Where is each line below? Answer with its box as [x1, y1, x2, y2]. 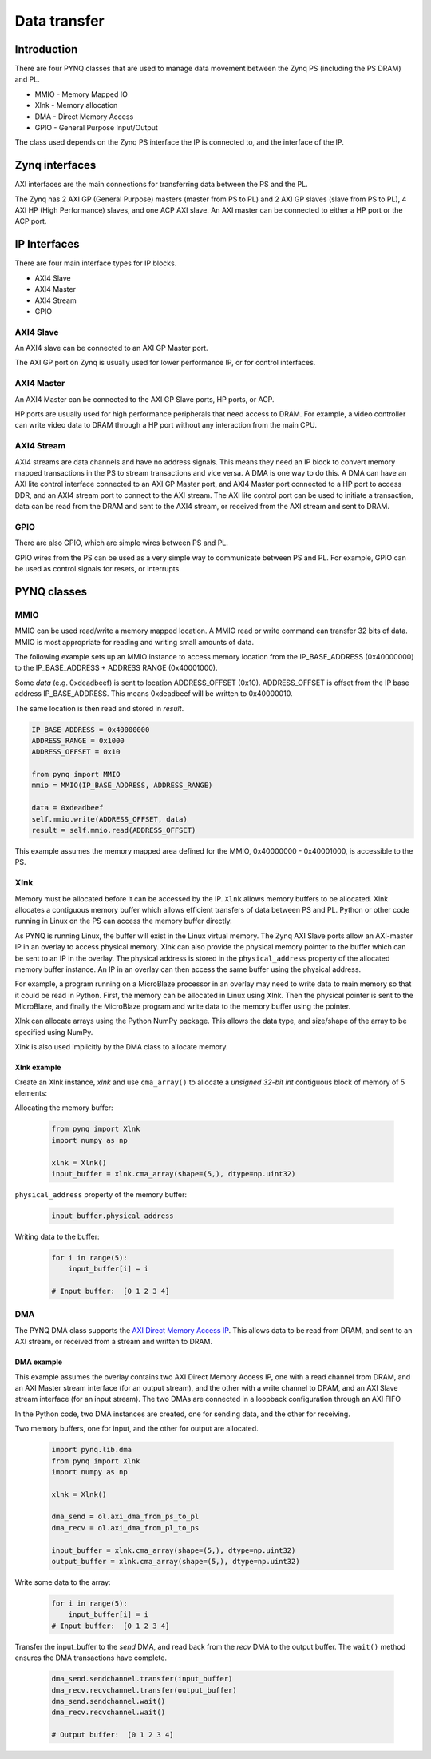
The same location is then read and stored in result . [14, 703, 184, 713]
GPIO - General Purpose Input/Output [34, 123, 159, 133]
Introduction [14, 42, 78, 56]
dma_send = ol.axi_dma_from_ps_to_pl [51, 1512, 200, 1522]
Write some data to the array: [14, 1578, 111, 1587]
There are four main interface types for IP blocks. [14, 258, 177, 268]
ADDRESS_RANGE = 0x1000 [31, 736, 125, 745]
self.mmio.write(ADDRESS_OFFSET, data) [31, 814, 188, 823]
